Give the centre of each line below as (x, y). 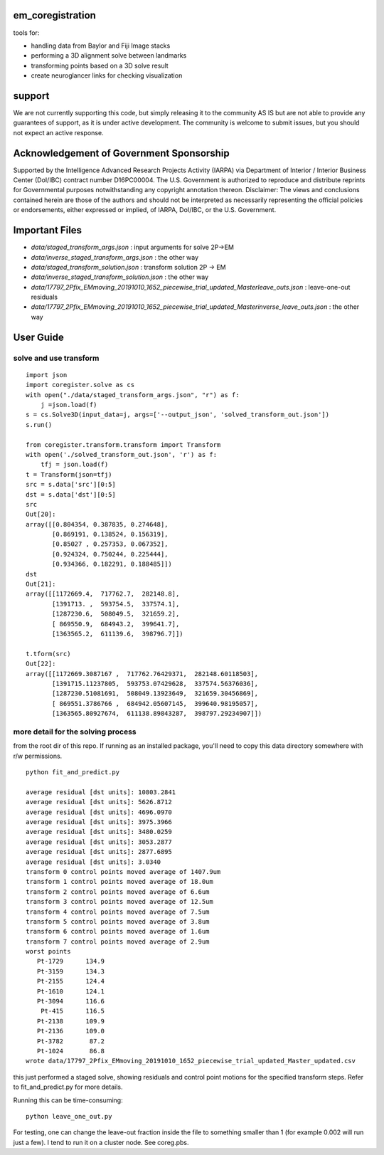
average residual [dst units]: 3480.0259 (99, 832)
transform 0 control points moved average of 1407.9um (123, 871)
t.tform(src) (48, 654)
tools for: (26, 33)
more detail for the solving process (75, 732)
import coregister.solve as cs (80, 385)
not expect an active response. (58, 132)
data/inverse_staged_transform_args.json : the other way (115, 257)
